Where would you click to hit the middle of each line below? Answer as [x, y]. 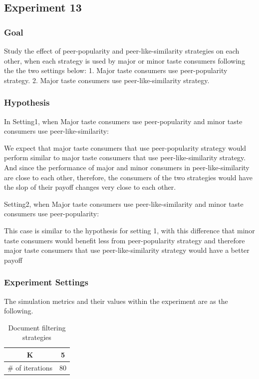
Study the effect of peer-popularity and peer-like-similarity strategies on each [122, 51]
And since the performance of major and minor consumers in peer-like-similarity [127, 167]
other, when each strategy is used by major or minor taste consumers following [125, 60]
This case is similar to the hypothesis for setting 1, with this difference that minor [129, 230]
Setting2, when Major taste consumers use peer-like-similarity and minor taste [124, 204]
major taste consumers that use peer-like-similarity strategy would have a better [127, 250]
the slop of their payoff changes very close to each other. [90, 187]
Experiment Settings [46, 282]
